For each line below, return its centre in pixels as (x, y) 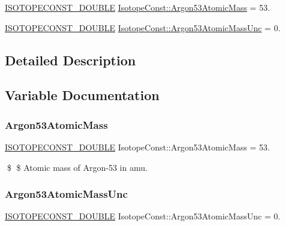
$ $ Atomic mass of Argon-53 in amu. (77, 167)
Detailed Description (70, 60)
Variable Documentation (82, 95)
